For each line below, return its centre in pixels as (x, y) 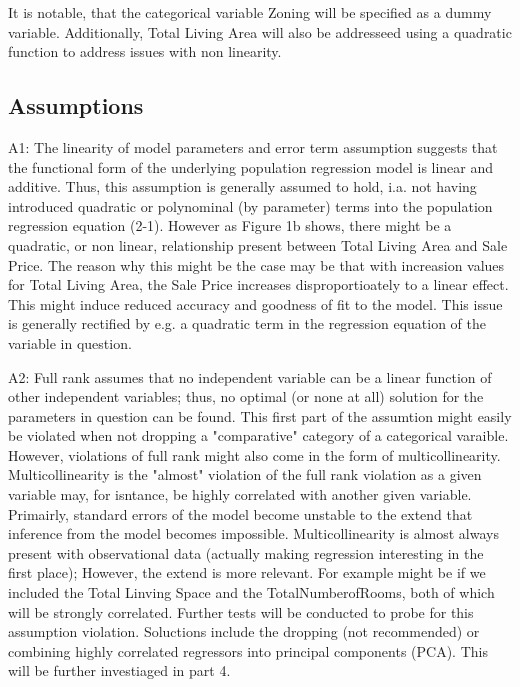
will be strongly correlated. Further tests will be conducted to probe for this (241, 611)
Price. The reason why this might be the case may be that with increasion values (256, 264)
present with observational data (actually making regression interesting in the (246, 552)
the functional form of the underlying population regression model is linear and (251, 166)
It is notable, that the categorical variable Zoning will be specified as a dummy (250, 12)
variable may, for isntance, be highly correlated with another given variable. (240, 494)
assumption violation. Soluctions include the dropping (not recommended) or (244, 631)
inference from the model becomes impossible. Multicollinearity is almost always (253, 533)
